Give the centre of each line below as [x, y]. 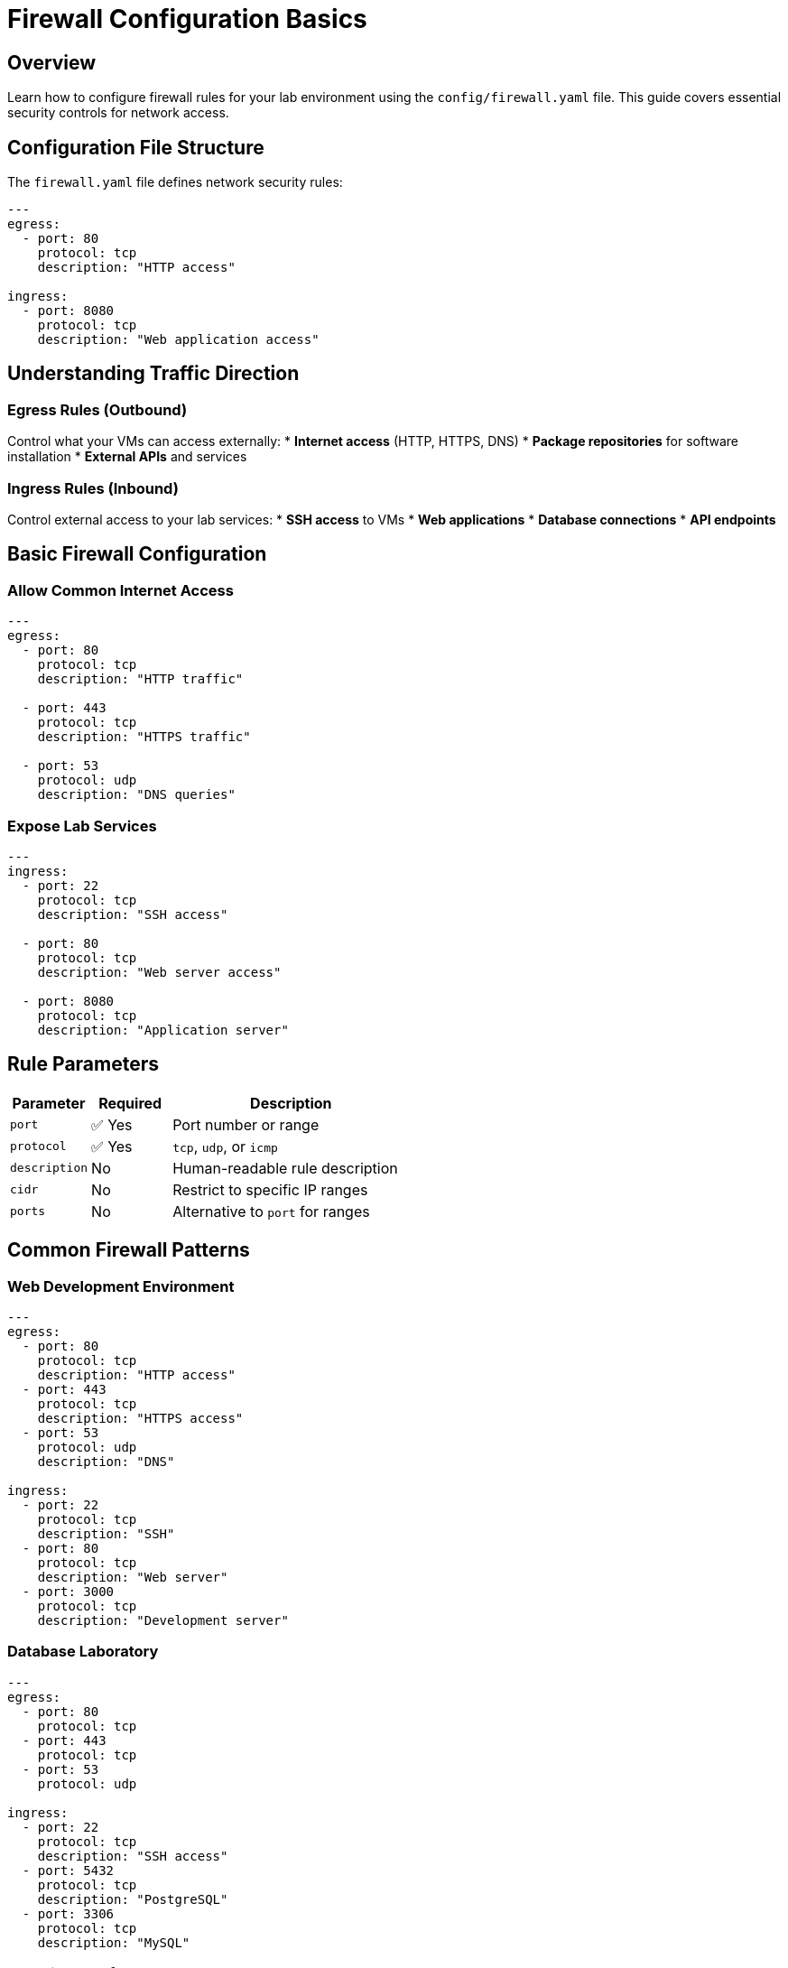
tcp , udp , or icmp [225, 1146]
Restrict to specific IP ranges [270, 1189]
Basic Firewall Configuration [137, 554]
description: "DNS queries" [136, 795]
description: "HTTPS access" [140, 1419]
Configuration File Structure [136, 147]
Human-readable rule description [285, 1168]
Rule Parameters [83, 1064]
